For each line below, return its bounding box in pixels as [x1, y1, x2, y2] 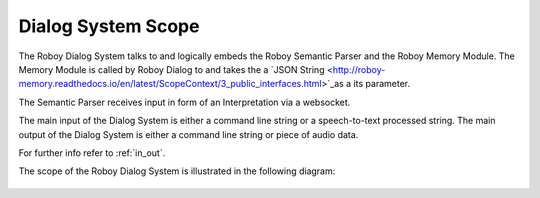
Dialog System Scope [18, 15, 200, 37]
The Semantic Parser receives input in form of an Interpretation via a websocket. [18, 96, 351, 108]
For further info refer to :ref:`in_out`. [18, 146, 166, 159]
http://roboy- [332, 63, 386, 75]
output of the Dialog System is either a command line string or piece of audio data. [18, 128, 359, 140]
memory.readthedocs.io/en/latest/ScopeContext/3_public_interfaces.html [18, 78, 322, 90]
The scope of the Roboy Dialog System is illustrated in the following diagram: [18, 165, 336, 177]
